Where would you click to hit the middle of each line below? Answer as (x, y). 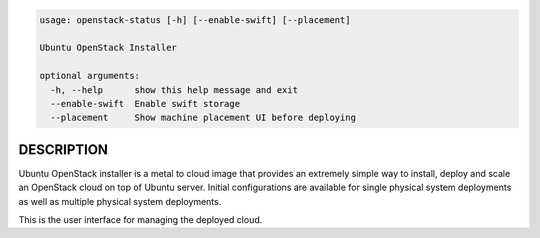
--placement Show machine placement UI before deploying (203, 118)
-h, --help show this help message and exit (174, 89)
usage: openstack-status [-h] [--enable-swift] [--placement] (195, 19)
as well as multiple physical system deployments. (120, 201)
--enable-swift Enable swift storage (145, 103)
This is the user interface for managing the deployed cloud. (140, 219)
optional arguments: (89, 76)
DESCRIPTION (63, 149)
